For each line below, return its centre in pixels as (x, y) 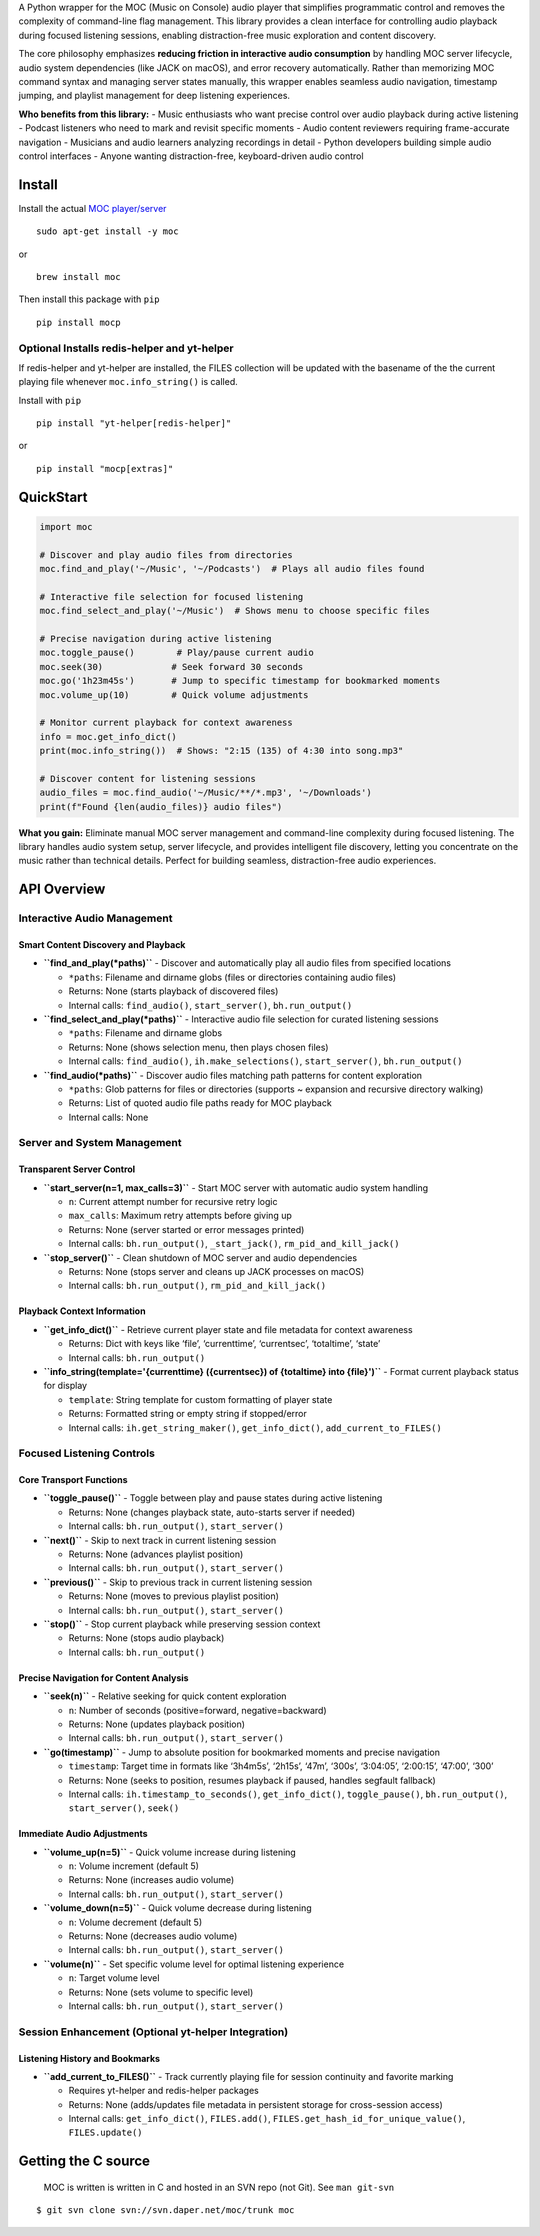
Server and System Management (100, 1143)
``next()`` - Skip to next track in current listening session (160, 1540)
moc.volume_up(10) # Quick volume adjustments (174, 694)
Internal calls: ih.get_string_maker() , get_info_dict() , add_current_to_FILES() (255, 1427)
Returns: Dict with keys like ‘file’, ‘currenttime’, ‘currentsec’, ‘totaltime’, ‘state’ (224, 1344)
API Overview (62, 889)
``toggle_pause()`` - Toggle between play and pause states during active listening (213, 1498)
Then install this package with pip (89, 299)
